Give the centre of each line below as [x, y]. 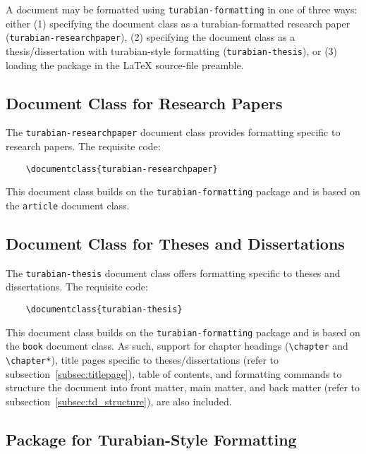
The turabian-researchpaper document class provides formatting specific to [173, 132]
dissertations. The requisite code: [77, 287]
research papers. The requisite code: [83, 146]
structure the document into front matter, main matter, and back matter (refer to [183, 387]
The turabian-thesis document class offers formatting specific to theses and [173, 272]
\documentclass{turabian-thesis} [104, 310]
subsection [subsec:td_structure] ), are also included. [119, 401]
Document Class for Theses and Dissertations [175, 243]
